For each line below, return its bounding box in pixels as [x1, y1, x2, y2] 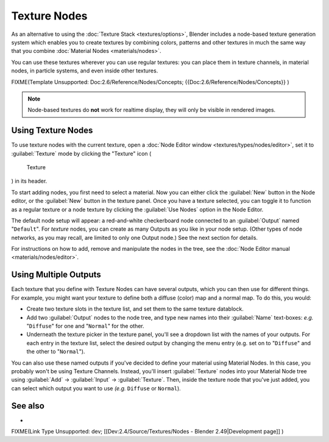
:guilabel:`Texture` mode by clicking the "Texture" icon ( [11, 150, 152, 157]
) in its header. [11, 177, 48, 185]
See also [11, 401, 45, 411]
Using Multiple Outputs [11, 270, 102, 280]
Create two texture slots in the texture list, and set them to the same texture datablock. [26, 305, 244, 313]
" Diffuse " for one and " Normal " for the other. [26, 322, 144, 329]
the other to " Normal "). [26, 348, 85, 356]
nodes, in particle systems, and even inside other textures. [11, 67, 158, 74]
